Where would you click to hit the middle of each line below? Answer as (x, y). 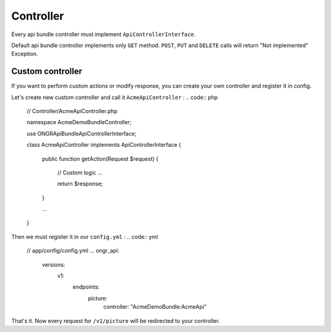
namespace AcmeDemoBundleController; (79, 122)
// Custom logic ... (80, 172)
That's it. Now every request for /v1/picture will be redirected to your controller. (116, 320)
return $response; (80, 184)
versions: (54, 264)
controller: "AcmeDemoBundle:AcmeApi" (155, 307)
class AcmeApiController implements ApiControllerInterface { (104, 145)
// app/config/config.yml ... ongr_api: (73, 251)
